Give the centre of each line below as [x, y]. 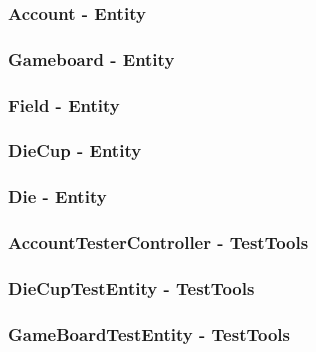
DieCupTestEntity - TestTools [131, 287]
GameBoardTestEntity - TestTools [149, 333]
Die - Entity [57, 196]
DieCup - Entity [75, 150]
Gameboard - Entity [91, 58]
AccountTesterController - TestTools [158, 242]
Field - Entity [64, 104]
